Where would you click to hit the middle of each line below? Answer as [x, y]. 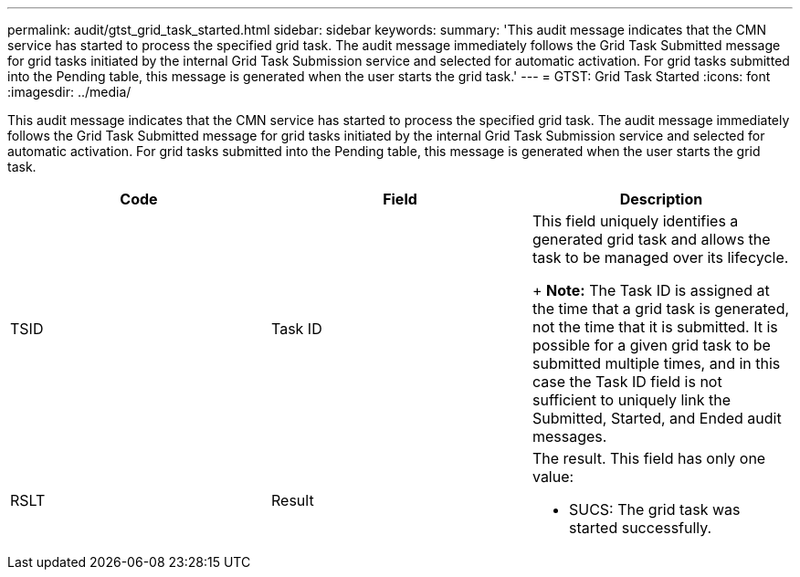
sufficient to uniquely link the [631, 400]
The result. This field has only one [649, 458]
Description [661, 199]
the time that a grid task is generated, [661, 309]
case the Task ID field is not [627, 382]
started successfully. [640, 528]
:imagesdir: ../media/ [69, 92]
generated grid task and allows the [651, 239]
